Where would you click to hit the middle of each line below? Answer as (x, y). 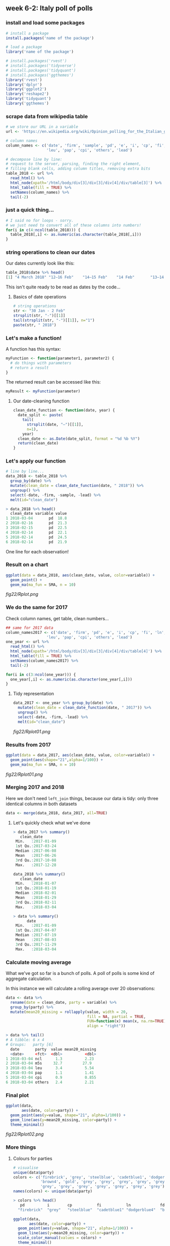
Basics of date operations (40, 297)
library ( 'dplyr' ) (24, 85)
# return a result (30, 368)
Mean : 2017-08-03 (36, 940)
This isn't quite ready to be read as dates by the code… (63, 287)
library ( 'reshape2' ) (27, 94)
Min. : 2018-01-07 (36, 884)
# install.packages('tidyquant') (41, 70)
